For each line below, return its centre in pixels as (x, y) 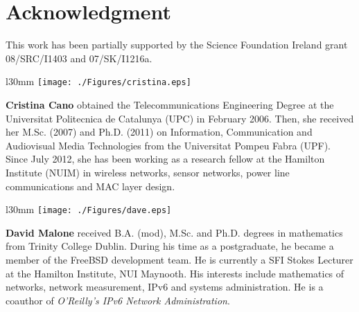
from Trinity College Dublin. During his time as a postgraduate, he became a (170, 246)
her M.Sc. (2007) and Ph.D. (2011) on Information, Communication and (159, 132)
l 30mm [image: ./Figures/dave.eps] (89, 209)
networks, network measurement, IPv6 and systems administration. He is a (165, 287)
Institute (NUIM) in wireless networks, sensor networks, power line (148, 172)
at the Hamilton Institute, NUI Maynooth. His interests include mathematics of (175, 273)
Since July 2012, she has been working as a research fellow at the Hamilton (165, 159)
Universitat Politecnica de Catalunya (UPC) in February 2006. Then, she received (180, 118)
